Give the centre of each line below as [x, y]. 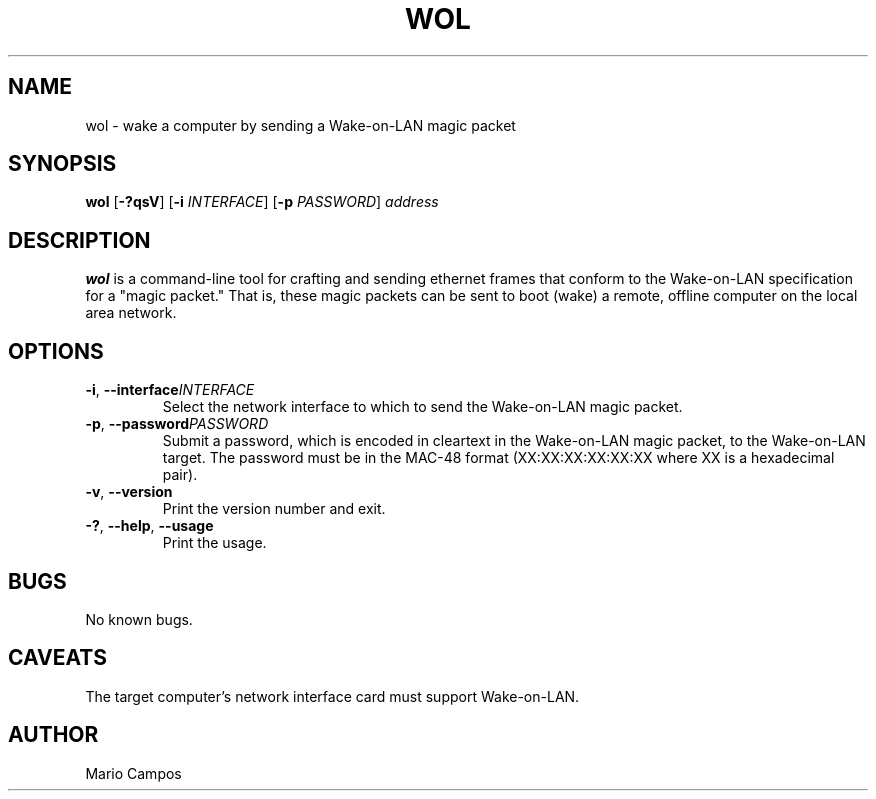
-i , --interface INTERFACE [170, 390]
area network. [131, 313]
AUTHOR [53, 735]
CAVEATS [57, 658]
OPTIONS [56, 351]
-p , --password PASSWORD [177, 424]
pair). [180, 475]
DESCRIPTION [79, 240]
